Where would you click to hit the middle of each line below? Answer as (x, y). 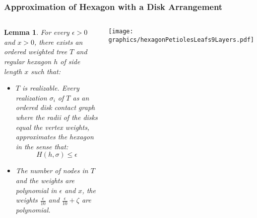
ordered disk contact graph (55, 107)
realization (31, 97)
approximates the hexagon (55, 137)
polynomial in (36, 190)
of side (70, 61)
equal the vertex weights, (53, 127)
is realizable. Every (51, 88)
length (13, 71)
